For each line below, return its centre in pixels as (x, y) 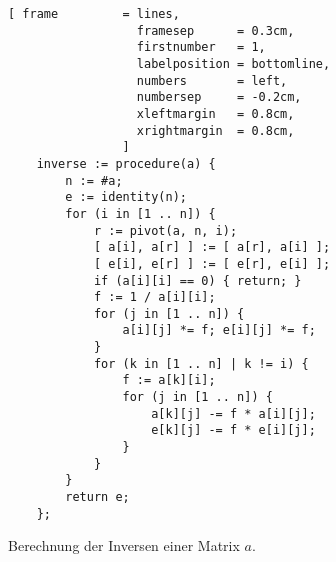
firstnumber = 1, (201, 47)
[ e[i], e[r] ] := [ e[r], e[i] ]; (212, 263)
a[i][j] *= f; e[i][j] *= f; (219, 330)
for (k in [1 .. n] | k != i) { (201, 363)
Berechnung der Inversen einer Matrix (124, 545)
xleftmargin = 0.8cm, (215, 113)
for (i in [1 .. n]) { (140, 213)
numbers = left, (212, 80)
